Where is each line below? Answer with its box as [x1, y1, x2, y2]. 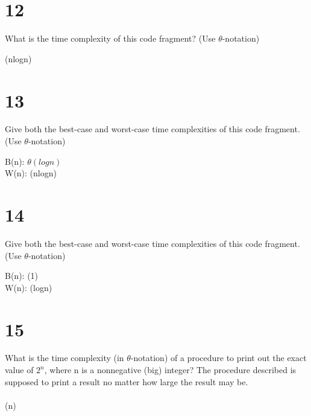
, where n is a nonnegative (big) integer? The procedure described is [44, 363, 297, 376]
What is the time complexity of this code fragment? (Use [5, 32, 216, 45]
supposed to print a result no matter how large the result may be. [5, 375, 248, 388]
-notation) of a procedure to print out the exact [130, 351, 307, 364]
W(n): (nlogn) [5, 167, 57, 179]
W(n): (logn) [5, 281, 52, 293]
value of [5, 363, 34, 376]
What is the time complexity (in [5, 351, 124, 364]
